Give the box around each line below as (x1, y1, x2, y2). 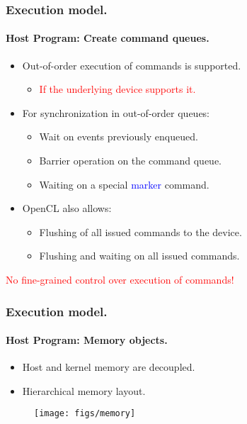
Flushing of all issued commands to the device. (39, 224, 242, 239)
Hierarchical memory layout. (22, 383, 146, 398)
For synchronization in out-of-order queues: (22, 105, 210, 120)
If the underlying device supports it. (39, 82, 196, 96)
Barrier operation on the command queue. (39, 153, 222, 168)
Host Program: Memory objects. (6, 333, 168, 347)
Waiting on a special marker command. (39, 177, 209, 191)
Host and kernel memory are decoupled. (22, 359, 195, 374)
